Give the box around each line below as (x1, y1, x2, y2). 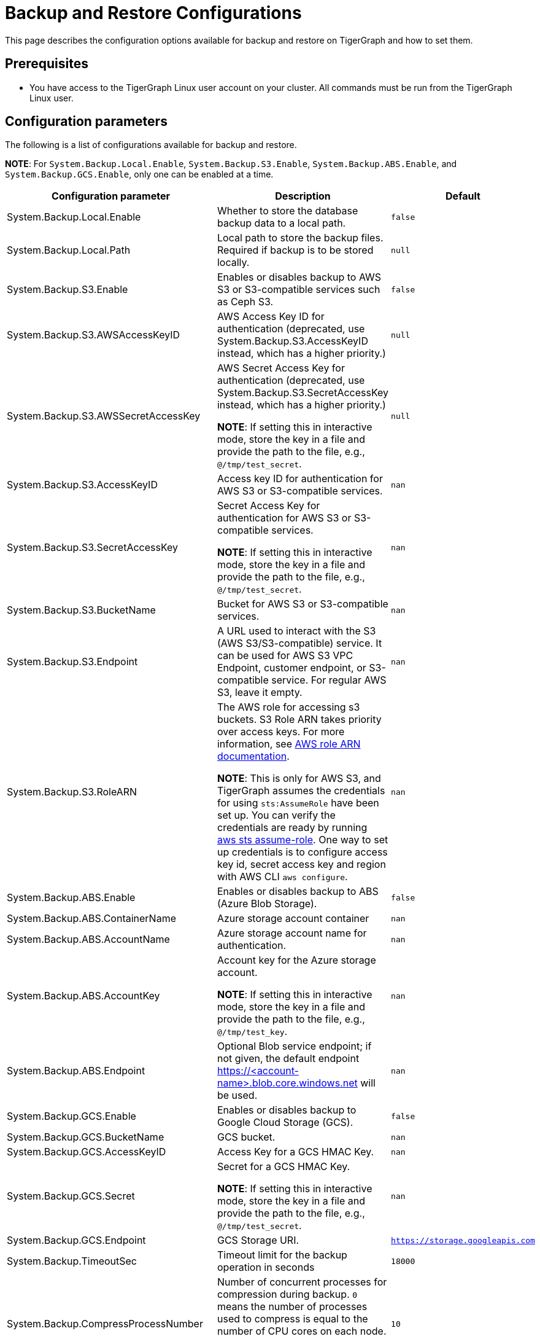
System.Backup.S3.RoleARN (7, 786, 137, 798)
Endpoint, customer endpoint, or (217, 662, 366, 674)
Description (275, 190, 331, 203)
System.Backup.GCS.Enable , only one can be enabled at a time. (5, 169, 274, 180)
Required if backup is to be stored (217, 244, 374, 257)
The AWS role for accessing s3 (217, 701, 360, 714)
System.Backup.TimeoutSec (7, 1255, 137, 1268)
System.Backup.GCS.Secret (7, 1190, 135, 1203)
